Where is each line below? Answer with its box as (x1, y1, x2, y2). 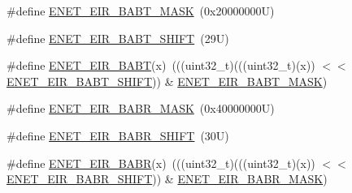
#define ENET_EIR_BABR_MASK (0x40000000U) (7, 100, 275, 117)
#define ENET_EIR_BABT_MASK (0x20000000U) (7, 2, 275, 19)
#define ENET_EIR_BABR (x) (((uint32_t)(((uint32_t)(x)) (7, 154, 315, 171)
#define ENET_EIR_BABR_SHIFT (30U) (7, 127, 229, 144)
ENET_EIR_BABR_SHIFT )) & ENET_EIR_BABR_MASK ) (7, 170, 328, 187)
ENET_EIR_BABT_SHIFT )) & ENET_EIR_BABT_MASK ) (7, 72, 328, 89)
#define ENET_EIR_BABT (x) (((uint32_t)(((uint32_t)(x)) (7, 57, 315, 74)
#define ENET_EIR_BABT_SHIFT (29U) (7, 29, 229, 46)
